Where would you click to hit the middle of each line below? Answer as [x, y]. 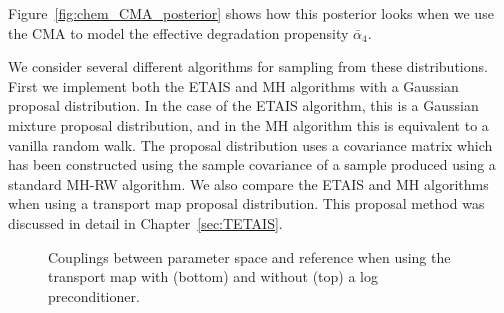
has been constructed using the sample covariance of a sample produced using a [252, 164]
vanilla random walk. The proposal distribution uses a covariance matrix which [250, 144]
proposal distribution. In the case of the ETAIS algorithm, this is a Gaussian [243, 105]
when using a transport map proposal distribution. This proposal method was [246, 203]
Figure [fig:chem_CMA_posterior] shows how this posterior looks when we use [251, 13]
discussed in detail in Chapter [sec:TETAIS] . [145, 222]
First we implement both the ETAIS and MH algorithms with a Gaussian [233, 85]
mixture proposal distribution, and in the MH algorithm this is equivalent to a [248, 124]
